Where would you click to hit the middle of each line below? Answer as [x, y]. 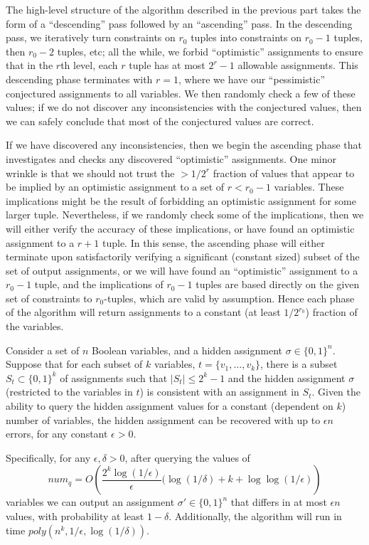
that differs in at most [279, 502]
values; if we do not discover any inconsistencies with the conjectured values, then [184, 107]
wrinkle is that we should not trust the [90, 173]
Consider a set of [43, 350]
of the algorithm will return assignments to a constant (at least [143, 312]
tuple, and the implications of [99, 284]
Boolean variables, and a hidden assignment [187, 350]
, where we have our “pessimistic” [252, 79]
